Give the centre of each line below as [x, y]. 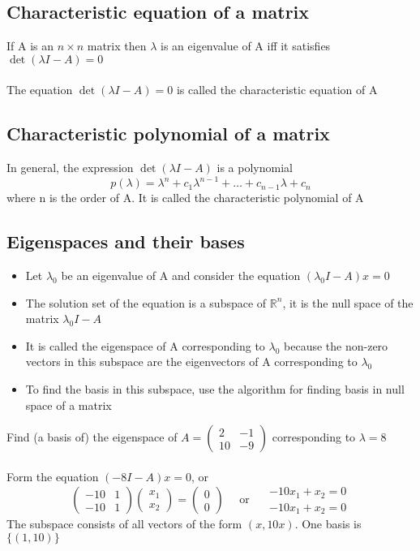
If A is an [30, 46]
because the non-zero [336, 345]
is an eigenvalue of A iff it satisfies [246, 46]
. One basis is [328, 524]
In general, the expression [70, 168]
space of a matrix [69, 405]
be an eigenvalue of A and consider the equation [181, 275]
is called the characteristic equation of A [277, 90]
